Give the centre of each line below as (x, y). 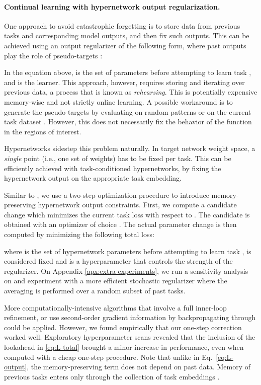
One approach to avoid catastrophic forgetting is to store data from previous (122, 25)
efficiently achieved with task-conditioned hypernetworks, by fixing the (113, 168)
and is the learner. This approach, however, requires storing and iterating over (124, 82)
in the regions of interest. (43, 131)
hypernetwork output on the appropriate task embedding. (93, 178)
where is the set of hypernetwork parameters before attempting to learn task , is (128, 251)
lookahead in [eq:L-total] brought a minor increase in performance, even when (124, 347)
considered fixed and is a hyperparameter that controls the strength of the (118, 261)
